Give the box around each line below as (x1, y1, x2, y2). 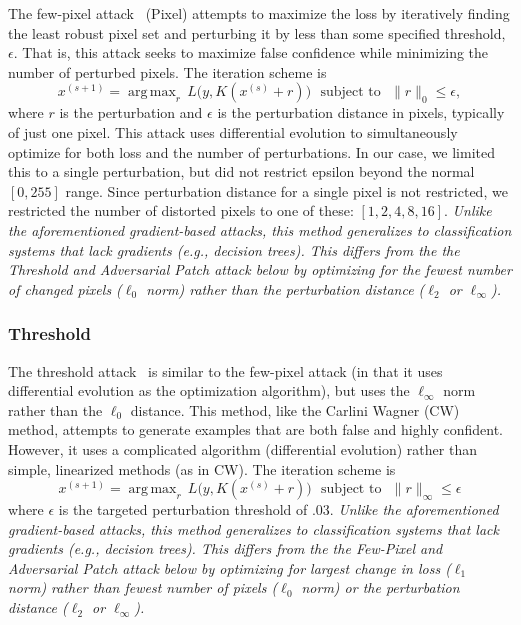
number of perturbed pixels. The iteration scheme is (8, 61, 327, 82)
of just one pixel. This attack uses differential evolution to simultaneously (8, 121, 458, 142)
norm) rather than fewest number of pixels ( (8, 577, 278, 598)
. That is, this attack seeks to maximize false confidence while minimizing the (13, 42, 489, 63)
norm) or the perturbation (301, 577, 460, 598)
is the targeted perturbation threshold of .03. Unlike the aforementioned (58, 499, 499, 520)
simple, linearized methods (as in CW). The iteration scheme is (8, 458, 396, 479)
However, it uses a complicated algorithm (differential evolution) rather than (8, 438, 477, 459)
